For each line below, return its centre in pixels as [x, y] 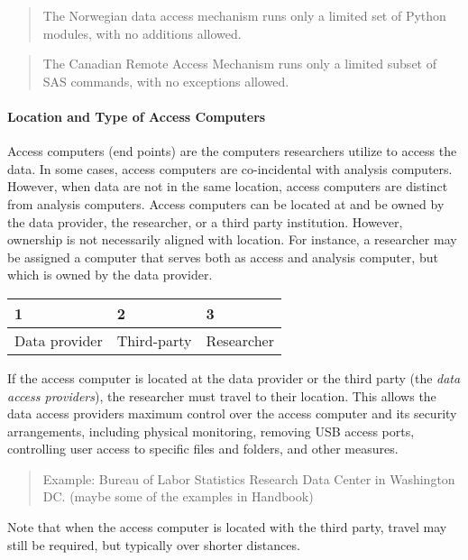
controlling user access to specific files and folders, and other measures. [203, 449]
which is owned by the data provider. [110, 275]
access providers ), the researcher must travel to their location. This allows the [222, 395]
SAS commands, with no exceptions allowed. [166, 81]
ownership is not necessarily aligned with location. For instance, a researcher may [232, 239]
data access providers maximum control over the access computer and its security [232, 413]
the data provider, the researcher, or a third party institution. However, [205, 221]
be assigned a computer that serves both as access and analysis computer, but [223, 257]
